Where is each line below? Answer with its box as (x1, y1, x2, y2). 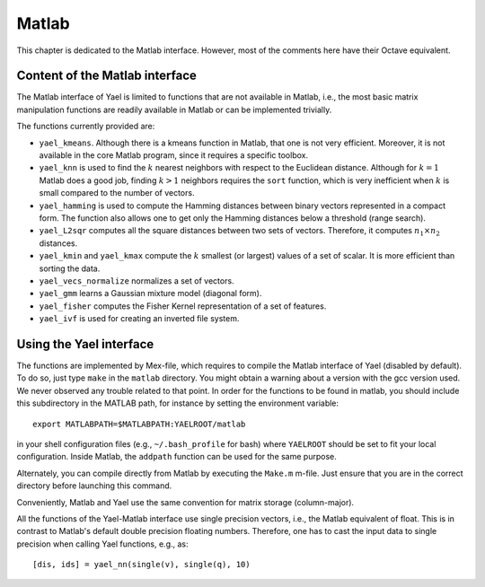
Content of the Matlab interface (16, 68, 198, 83)
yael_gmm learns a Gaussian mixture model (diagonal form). (39, 288, 262, 299)
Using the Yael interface (16, 337, 154, 352)
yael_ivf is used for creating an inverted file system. (39, 313, 240, 324)
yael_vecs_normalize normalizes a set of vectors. (39, 275, 234, 286)
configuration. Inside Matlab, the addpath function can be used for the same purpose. (16, 451, 337, 462)
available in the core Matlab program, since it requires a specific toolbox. (39, 150, 309, 161)
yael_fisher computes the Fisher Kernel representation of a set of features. (39, 301, 327, 311)
